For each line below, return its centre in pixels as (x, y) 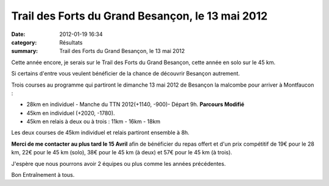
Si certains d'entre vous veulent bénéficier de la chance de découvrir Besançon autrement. (126, 74)
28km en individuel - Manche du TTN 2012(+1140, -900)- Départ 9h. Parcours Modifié (136, 104)
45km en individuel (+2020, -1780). (71, 113)
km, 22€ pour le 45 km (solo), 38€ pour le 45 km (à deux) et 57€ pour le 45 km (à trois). (122, 152)
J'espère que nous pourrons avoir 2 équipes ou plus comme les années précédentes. (119, 163)
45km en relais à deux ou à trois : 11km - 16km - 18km (94, 121)
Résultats (71, 42)
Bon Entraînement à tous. (43, 175)
